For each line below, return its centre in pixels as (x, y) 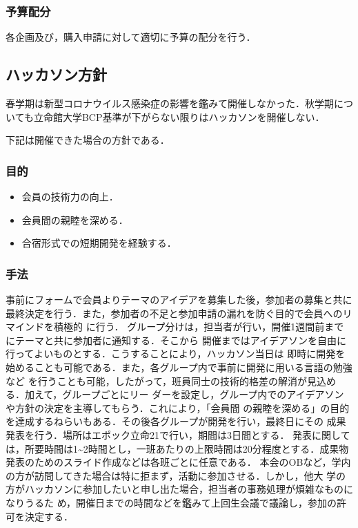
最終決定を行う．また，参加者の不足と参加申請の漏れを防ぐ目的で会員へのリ (179, 313)
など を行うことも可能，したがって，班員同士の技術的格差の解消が (156, 380)
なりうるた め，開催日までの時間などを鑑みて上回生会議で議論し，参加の (171, 502)
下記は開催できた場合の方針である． (88, 140)
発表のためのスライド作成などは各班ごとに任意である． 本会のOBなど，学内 (178, 462)
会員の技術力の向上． (70, 197)
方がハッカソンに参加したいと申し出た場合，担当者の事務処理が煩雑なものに (179, 489)
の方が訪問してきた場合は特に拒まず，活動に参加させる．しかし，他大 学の (176, 475)
